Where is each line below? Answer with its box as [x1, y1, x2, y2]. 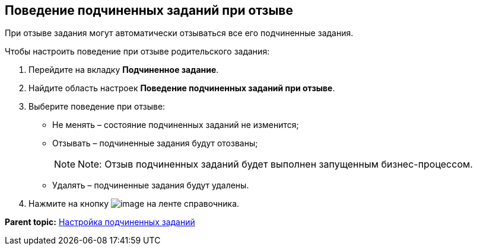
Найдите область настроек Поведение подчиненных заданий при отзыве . [28, 83, 335, 94]
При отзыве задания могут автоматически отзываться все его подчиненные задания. [5, 28, 354, 39]
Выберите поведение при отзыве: [28, 101, 166, 112]
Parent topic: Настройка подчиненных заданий [5, 217, 195, 227]
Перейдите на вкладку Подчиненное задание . [28, 65, 219, 75]
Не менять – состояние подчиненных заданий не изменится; [52, 120, 299, 130]
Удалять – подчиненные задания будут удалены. [52, 180, 249, 191]
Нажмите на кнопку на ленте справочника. [28, 198, 240, 209]
